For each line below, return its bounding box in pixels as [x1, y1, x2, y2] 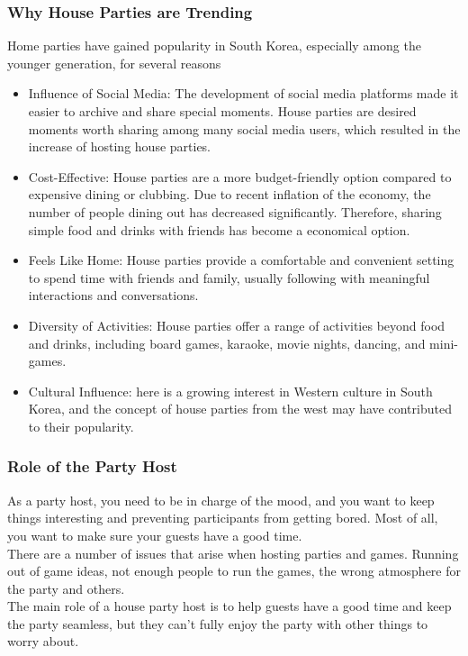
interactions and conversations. [28, 286, 199, 305]
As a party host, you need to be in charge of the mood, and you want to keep [7, 490, 435, 509]
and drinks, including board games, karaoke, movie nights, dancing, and [28, 333, 426, 352]
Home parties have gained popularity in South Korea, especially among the [7, 36, 421, 55]
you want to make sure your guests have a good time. [7, 525, 302, 544]
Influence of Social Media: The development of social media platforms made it [28, 84, 459, 103]
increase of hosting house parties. [28, 137, 211, 156]
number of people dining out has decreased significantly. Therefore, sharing [28, 202, 442, 221]
